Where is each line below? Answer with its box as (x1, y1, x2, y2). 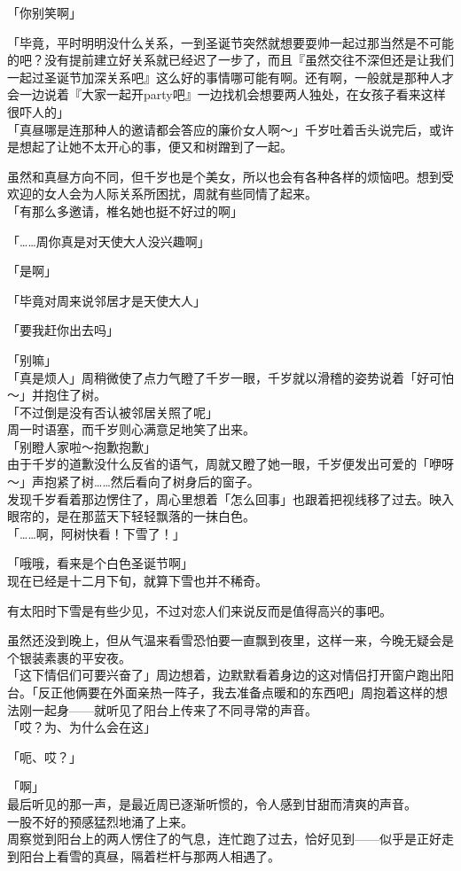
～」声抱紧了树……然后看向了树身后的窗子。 (7, 472, 260, 491)
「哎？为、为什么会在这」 (7, 718, 156, 736)
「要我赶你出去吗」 (7, 321, 119, 339)
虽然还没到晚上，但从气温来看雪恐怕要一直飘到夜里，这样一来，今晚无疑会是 (7, 631, 454, 649)
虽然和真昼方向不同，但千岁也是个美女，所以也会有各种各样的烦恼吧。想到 (7, 167, 441, 185)
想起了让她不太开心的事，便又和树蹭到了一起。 (19, 137, 293, 156)
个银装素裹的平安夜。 (7, 648, 131, 666)
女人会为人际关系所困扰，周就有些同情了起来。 (43, 184, 317, 203)
